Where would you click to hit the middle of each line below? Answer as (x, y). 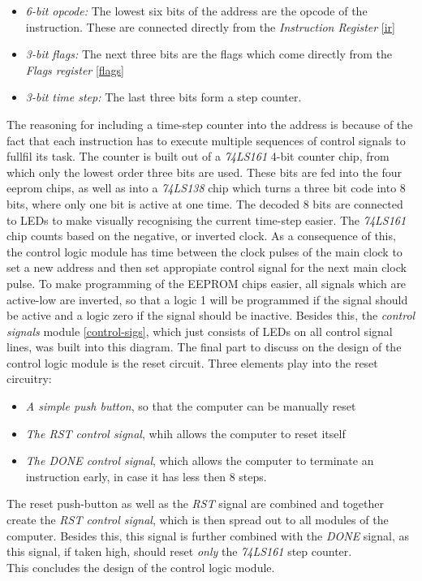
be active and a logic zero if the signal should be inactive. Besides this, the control (211, 315)
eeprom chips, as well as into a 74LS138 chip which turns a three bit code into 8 (206, 188)
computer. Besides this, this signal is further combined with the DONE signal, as (208, 535)
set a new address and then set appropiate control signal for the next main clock (207, 267)
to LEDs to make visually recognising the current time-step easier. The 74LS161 (207, 219)
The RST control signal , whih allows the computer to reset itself (185, 433)
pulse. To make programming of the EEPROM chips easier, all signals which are (207, 283)
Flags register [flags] (75, 69)
